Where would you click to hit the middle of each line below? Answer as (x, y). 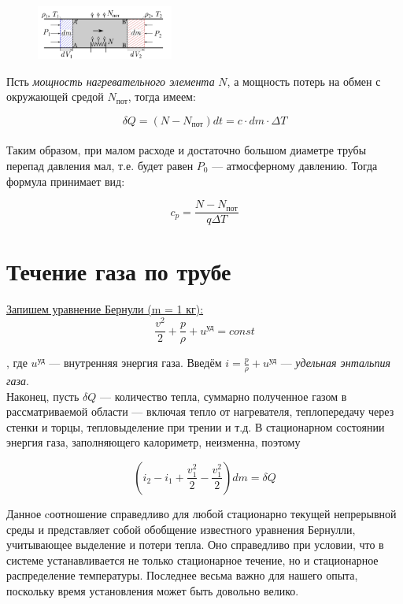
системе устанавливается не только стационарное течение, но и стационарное (192, 560)
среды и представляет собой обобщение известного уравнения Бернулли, (181, 529)
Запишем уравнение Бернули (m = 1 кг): (105, 309)
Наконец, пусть (43, 396)
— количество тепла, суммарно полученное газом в (224, 396)
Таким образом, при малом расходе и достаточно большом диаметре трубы (187, 150)
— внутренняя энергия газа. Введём (135, 363)
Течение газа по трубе (119, 271)
